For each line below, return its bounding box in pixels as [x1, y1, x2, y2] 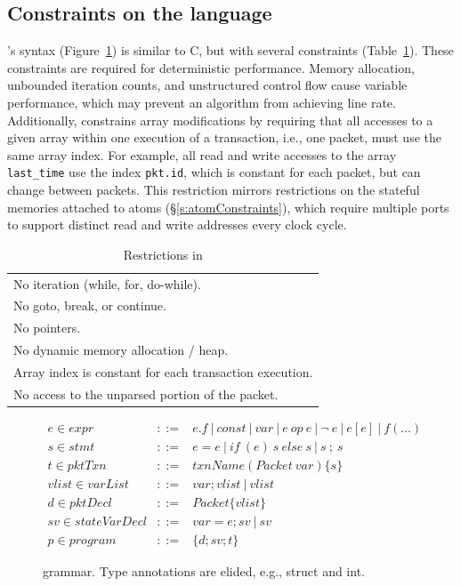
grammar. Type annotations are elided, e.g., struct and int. [43, 562, 365, 581]
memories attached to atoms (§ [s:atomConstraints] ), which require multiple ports [7, 197, 449, 216]
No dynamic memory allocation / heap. [13, 341, 229, 359]
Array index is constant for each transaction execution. [13, 363, 313, 381]
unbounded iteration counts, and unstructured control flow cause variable [7, 76, 408, 94]
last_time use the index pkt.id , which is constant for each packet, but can [7, 163, 421, 181]
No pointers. [13, 318, 81, 337]
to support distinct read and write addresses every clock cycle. [7, 215, 347, 234]
